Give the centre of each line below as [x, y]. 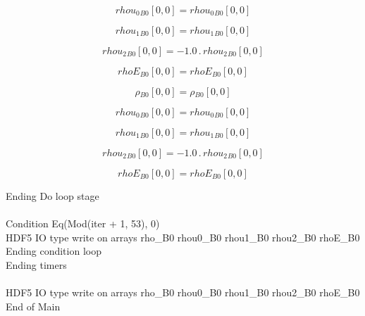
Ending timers [36, 264]
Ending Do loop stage [52, 196]
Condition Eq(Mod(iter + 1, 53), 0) [83, 223]
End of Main [33, 306]
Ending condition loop [54, 251]
